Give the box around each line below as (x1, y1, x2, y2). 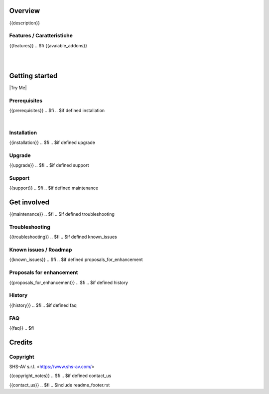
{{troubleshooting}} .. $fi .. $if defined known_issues (9, 234, 117, 240)
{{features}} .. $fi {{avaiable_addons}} (9, 42, 87, 48)
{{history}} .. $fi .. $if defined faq (9, 302, 77, 308)
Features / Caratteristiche (9, 32, 73, 39)
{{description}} (9, 20, 40, 26)
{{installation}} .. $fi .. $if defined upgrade (9, 139, 96, 145)
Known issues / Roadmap (9, 247, 72, 254)
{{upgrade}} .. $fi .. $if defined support (9, 162, 89, 168)
